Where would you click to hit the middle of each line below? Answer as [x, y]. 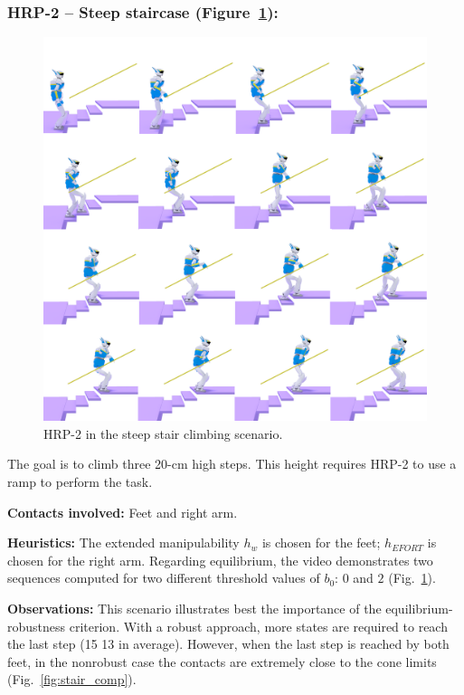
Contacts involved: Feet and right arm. [123, 512]
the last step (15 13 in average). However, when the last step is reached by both [228, 644]
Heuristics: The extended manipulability [123, 543]
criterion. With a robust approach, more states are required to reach [258, 626]
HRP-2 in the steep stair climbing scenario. [163, 433]
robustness [37, 626]
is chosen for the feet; [321, 543]
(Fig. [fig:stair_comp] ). [72, 679]
